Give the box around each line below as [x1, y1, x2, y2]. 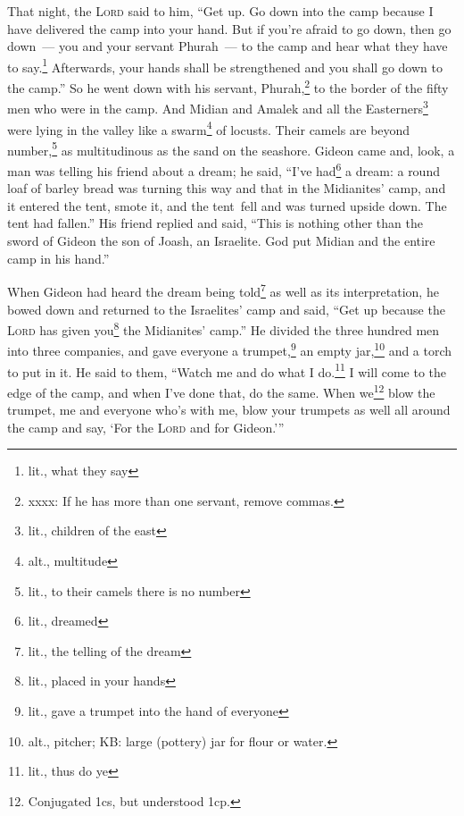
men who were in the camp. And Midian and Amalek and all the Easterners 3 [7, 97, 428, 117]
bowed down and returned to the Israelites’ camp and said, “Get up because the [7, 299, 445, 318]
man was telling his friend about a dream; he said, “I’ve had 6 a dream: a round [7, 159, 440, 180]
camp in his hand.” [7, 248, 110, 267]
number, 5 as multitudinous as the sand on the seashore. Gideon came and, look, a [7, 138, 455, 159]
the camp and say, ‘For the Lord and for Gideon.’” [7, 417, 285, 436]
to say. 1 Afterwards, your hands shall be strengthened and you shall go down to [7, 55, 443, 76]
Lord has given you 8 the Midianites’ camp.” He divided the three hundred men [7, 318, 440, 339]
